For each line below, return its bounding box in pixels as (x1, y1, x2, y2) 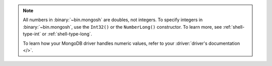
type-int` (23, 31, 41, 37)
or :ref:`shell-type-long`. (42, 31, 93, 37)
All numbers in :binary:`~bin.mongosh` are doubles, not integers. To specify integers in (23, 17, 203, 23)
